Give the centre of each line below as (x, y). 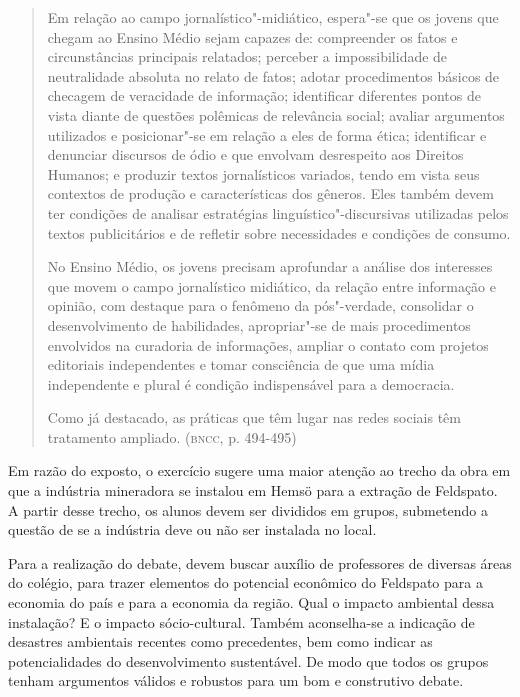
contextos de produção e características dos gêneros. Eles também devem (270, 193)
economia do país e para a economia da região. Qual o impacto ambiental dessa (251, 602)
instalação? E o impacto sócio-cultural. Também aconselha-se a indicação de (241, 621)
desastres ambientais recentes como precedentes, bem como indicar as (220, 641)
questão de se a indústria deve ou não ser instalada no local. (192, 529)
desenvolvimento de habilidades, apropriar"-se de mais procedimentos (259, 324)
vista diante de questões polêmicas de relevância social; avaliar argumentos (276, 114)
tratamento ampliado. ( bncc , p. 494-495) (172, 436)
